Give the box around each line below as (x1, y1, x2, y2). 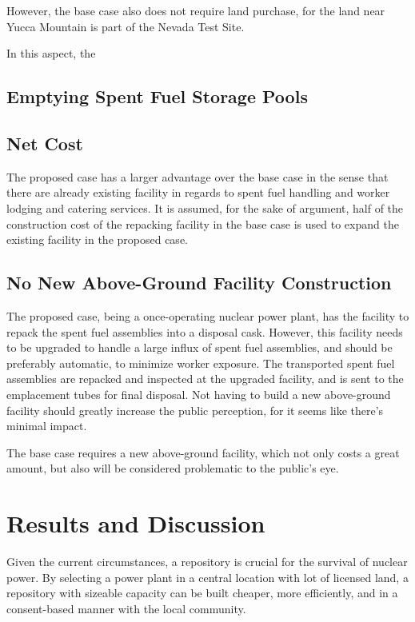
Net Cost (6, 130, 83, 155)
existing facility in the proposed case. (6, 231, 188, 248)
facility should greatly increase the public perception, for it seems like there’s (6, 401, 384, 418)
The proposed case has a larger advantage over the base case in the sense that (6, 168, 389, 185)
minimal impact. (6, 417, 87, 434)
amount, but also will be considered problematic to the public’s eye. (6, 460, 339, 476)
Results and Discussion (6, 507, 265, 540)
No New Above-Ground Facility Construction (6, 270, 392, 295)
